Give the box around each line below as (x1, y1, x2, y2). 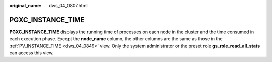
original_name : (9, 3, 42, 8)
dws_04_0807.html (49, 3, 88, 8)
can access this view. (9, 50, 54, 56)
